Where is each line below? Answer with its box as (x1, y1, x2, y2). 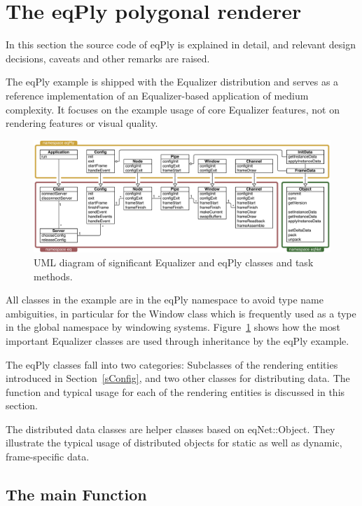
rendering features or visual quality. (6, 116, 158, 130)
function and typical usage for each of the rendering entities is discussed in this (6, 384, 345, 399)
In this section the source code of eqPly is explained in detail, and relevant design (6, 37, 356, 52)
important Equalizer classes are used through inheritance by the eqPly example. (6, 333, 349, 348)
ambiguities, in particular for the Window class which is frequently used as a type (6, 306, 356, 320)
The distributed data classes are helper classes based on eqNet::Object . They (6, 421, 335, 436)
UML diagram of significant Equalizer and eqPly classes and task (34, 254, 314, 269)
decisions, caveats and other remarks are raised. (6, 50, 210, 65)
